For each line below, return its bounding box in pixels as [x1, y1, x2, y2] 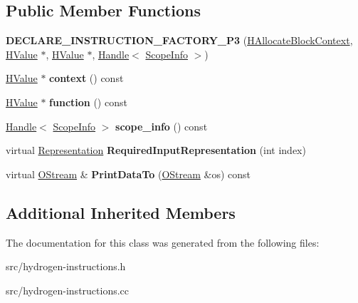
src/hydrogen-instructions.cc [6, 282, 130, 297]
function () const [49, 94, 127, 109]
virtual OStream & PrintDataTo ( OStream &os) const [6, 166, 251, 181]
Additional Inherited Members [6, 201, 236, 223]
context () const [49, 71, 124, 86]
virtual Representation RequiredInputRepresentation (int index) [6, 143, 306, 158]
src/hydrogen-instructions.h [6, 259, 126, 274]
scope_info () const [115, 118, 208, 133]
